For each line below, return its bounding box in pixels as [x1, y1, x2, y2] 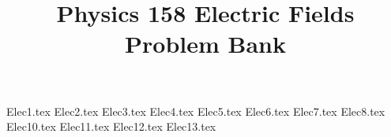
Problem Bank [125, 28, 286, 60]
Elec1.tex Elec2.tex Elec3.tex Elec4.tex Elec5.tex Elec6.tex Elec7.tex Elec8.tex [6, 102, 385, 119]
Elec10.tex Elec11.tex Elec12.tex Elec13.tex [6, 118, 216, 135]
